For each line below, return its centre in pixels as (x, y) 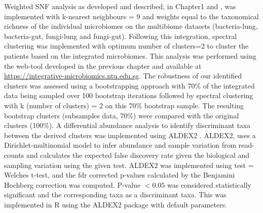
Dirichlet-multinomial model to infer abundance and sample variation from (120, 145)
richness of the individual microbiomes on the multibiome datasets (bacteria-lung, (131, 26)
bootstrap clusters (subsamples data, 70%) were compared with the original (122, 115)
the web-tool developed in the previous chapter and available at (103, 66)
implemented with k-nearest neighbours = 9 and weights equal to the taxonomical (131, 16)
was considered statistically (209, 184)
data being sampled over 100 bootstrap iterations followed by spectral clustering (129, 95)
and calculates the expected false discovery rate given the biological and (138, 155)
